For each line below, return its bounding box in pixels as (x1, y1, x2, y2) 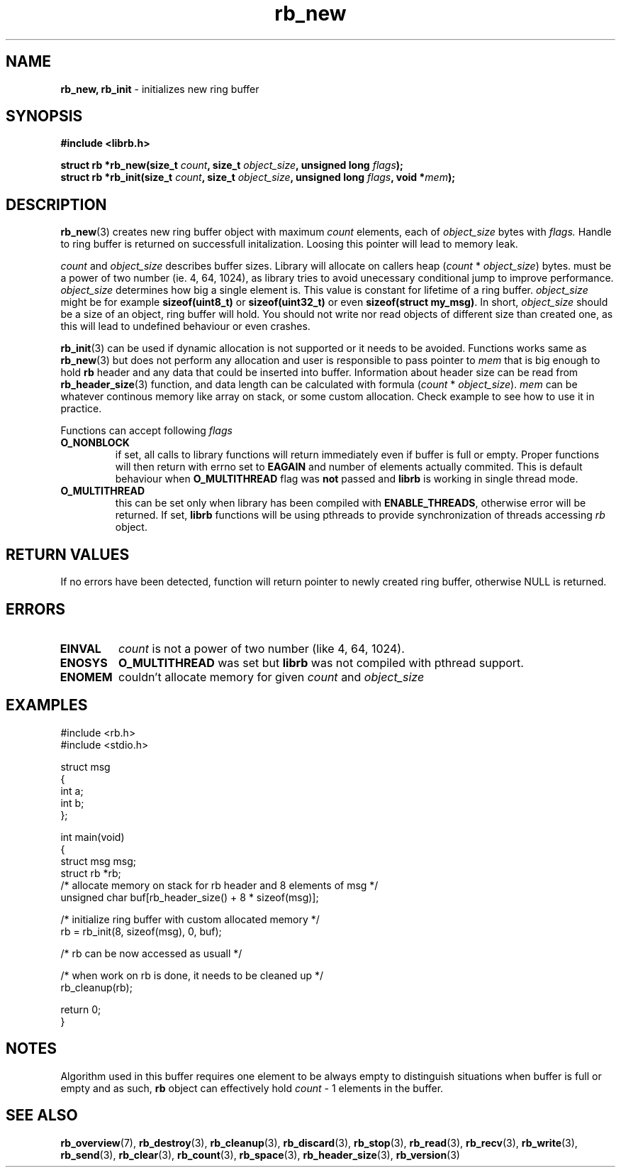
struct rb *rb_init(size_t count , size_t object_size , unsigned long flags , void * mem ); (60, 171, 455, 184)
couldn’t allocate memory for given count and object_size (118, 669, 425, 684)
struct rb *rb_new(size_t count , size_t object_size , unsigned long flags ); (60, 159, 403, 172)
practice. (60, 402, 102, 415)
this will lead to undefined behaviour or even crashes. (60, 320, 310, 333)
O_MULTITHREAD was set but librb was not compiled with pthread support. (118, 655, 524, 670)
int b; (60, 796, 84, 809)
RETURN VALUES (6, 545, 130, 563)
